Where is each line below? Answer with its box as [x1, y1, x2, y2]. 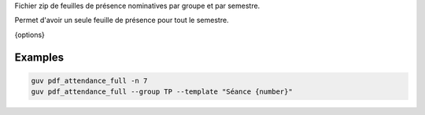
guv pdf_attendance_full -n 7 [31, 76, 148, 85]
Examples [14, 50, 65, 64]
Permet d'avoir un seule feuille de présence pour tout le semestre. [14, 16, 229, 25]
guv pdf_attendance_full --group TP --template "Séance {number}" [31, 87, 293, 96]
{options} [14, 30, 45, 39]
